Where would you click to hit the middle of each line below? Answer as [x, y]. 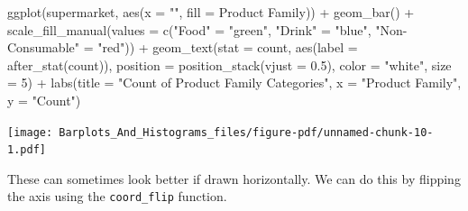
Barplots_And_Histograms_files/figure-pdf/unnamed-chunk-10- [246, 132]
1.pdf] [27, 150]
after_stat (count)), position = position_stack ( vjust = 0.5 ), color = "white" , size [229, 64]
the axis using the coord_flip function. [117, 196]
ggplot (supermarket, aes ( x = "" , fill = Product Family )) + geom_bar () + [211, 12]
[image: [30, 132]
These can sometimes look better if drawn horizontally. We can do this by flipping [234, 178]
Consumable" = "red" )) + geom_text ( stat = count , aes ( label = [183, 47]
